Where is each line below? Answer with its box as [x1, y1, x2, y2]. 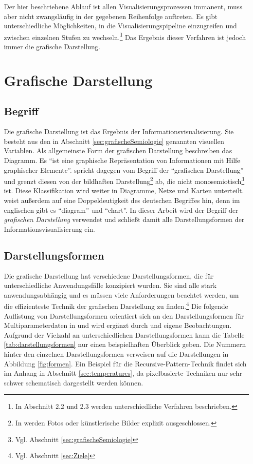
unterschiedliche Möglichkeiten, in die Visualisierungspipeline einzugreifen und [4, 20, 237, 31]
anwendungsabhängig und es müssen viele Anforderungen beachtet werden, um [4, 289, 239, 300]
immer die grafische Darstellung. [4, 41, 101, 52]
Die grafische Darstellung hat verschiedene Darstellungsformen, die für [4, 270, 214, 281]
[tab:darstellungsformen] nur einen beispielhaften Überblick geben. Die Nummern [4, 339, 246, 349]
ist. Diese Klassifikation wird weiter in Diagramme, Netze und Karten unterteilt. [4, 185, 244, 196]
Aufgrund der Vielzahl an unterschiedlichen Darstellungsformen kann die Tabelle [4, 329, 245, 340]
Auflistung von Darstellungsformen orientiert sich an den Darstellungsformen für [4, 310, 244, 321]
